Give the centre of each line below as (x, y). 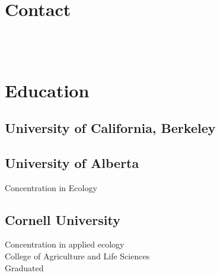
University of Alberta (72, 162)
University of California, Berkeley (110, 128)
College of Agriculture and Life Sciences (77, 256)
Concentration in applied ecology (65, 244)
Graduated (24, 267)
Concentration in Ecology (51, 187)
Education (47, 90)
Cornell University (63, 219)
